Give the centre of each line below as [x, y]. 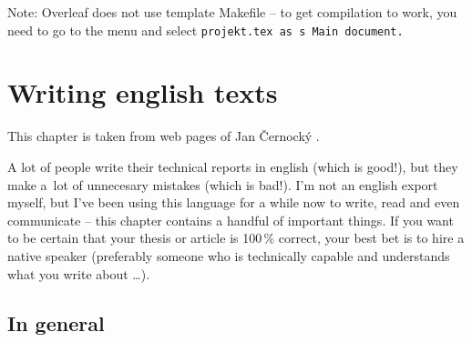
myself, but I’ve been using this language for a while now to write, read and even [234, 202]
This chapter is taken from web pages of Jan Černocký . [164, 136]
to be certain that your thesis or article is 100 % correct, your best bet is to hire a [236, 238]
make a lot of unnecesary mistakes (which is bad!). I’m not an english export [223, 184]
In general [56, 322]
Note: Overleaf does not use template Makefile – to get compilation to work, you [232, 12]
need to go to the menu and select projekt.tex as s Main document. [205, 30]
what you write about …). [79, 273]
